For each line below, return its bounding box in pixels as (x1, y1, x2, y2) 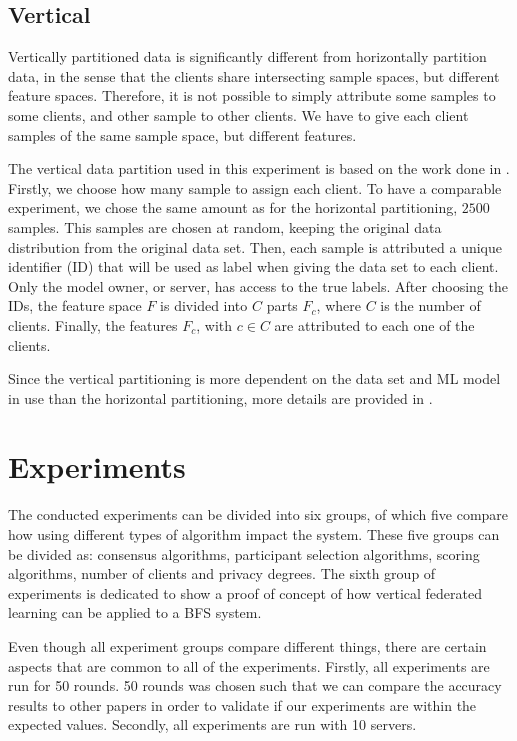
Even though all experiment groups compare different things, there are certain (8, 635, 487, 656)
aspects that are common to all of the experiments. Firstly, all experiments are (8, 655, 490, 676)
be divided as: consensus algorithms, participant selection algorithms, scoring (8, 543, 480, 564)
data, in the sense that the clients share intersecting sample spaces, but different (8, 65, 500, 86)
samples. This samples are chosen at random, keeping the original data (8, 216, 442, 237)
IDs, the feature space (8, 295, 142, 316)
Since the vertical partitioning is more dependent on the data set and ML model (8, 368, 501, 389)
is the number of (380, 295, 481, 316)
